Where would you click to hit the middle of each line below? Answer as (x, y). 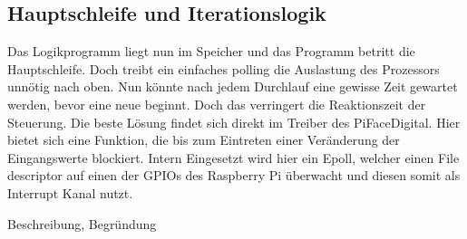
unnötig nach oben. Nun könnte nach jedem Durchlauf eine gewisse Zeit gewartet (233, 86)
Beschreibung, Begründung (82, 223)
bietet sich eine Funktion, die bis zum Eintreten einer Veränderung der (204, 140)
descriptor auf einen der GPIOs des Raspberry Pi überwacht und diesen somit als (234, 175)
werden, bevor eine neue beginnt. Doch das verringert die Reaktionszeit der (217, 104)
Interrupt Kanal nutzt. (70, 192)
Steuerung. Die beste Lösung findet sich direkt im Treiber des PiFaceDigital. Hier (234, 122)
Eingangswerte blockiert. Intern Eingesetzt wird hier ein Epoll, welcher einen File (233, 157)
